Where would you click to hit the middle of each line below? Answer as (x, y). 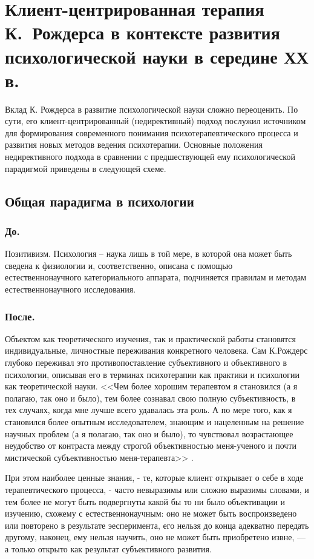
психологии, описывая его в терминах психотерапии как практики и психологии (152, 374)
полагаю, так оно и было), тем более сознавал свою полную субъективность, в (150, 398)
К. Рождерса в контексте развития (142, 32)
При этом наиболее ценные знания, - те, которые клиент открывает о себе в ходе (154, 478)
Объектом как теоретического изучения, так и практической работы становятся (150, 338)
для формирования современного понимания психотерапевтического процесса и (152, 132)
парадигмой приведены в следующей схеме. (86, 168)
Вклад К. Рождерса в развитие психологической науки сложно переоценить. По (152, 109)
